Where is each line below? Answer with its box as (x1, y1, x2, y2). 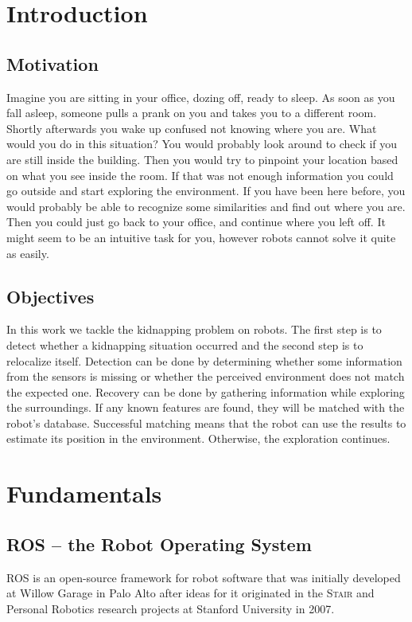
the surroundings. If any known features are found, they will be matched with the (6, 399, 405, 416)
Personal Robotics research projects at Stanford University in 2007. (6, 600, 335, 616)
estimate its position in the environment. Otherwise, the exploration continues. (6, 430, 391, 447)
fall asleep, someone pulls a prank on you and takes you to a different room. (6, 104, 377, 121)
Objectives (6, 284, 95, 308)
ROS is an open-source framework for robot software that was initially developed (6, 569, 401, 585)
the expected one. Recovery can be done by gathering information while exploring (6, 383, 405, 400)
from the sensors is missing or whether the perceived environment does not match (6, 368, 405, 385)
